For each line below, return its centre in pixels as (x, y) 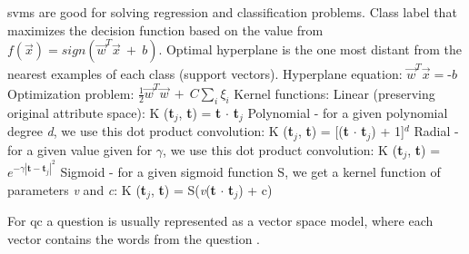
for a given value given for (80, 149)
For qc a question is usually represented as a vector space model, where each (220, 221)
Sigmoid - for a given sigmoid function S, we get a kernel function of (250, 172)
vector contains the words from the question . (134, 239)
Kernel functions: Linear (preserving (334, 93)
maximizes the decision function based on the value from (165, 29)
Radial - (436, 131)
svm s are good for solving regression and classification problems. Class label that (232, 12)
